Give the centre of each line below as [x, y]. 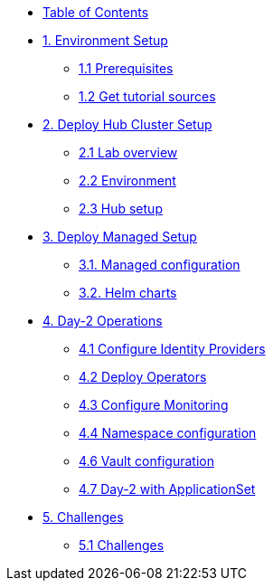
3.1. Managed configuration [160, 265]
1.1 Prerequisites [126, 68]
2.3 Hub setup [121, 209]
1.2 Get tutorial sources [147, 96]
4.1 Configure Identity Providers [172, 349]
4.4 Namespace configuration [168, 433]
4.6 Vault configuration [146, 461]
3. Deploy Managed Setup [120, 237]
